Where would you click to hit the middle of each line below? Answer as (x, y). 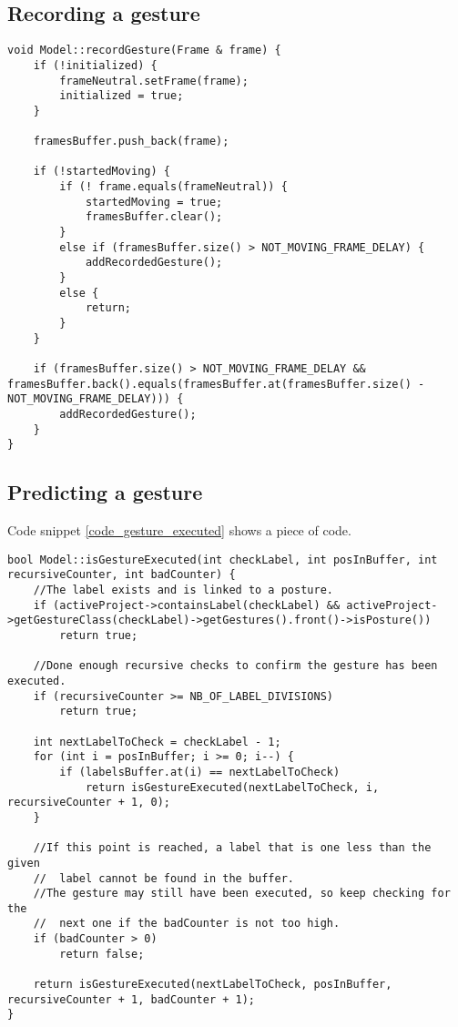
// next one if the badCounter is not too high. (187, 924)
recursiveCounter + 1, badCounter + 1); (132, 999)
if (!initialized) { (95, 65)
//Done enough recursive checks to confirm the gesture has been (235, 666)
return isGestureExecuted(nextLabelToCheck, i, (232, 787)
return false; (102, 954)
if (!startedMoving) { (102, 172)
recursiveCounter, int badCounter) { (122, 575)
